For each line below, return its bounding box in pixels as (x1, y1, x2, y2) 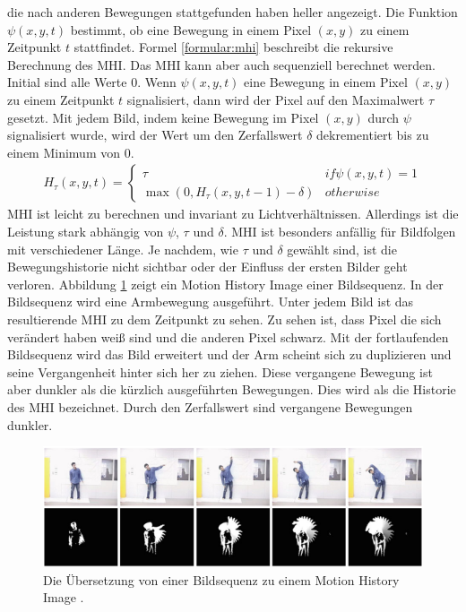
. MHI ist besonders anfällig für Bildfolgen (223, 221, 456, 240)
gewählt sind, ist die (287, 239, 397, 258)
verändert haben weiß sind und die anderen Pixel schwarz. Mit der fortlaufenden (7, 327, 449, 346)
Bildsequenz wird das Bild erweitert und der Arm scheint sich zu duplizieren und (7, 345, 452, 364)
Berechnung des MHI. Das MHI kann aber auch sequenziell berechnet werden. (7, 55, 436, 73)
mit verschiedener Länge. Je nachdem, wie (7, 239, 238, 258)
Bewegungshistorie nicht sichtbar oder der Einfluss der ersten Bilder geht (7, 257, 408, 276)
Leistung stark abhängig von (7, 221, 164, 240)
